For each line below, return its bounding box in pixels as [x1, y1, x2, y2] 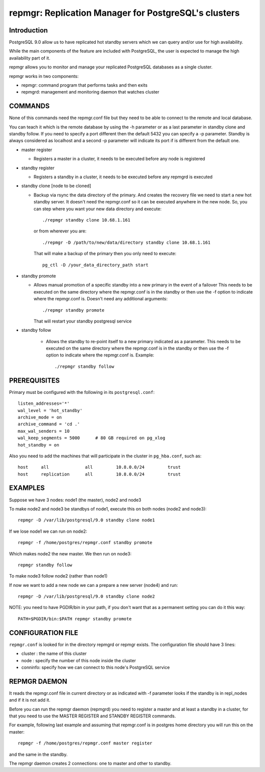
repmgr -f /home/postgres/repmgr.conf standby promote [18, 540, 153, 546]
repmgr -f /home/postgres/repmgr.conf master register [18, 740, 153, 746]
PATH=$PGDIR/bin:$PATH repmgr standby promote [18, 616, 132, 621]
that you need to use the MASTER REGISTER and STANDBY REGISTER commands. [9, 713, 176, 719]
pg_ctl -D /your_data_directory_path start [42, 262, 149, 268]
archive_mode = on [18, 414, 62, 420]
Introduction [9, 26, 48, 34]
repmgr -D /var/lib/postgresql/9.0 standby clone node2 [18, 594, 155, 599]
